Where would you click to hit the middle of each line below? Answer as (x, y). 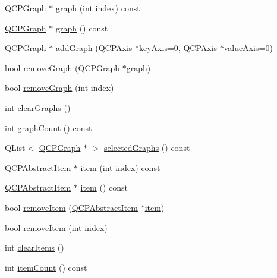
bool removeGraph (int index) (59, 88)
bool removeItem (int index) (56, 227)
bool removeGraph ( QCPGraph (62, 67)
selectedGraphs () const (147, 148)
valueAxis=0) (248, 48)
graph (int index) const (98, 8)
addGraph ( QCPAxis (94, 48)
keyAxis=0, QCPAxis (178, 48)
